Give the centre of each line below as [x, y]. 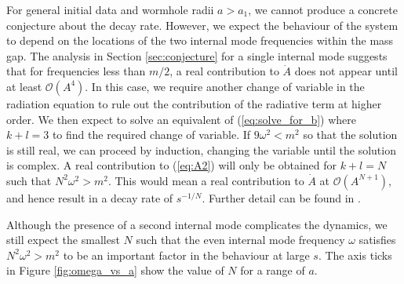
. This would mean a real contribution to [206, 180]
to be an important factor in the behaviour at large [186, 255]
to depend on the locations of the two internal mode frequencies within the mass [200, 40]
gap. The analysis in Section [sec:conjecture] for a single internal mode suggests [197, 55]
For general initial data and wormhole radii [110, 9]
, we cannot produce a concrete [323, 9]
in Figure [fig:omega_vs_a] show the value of [115, 270]
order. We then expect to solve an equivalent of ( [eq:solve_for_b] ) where [181, 119]
